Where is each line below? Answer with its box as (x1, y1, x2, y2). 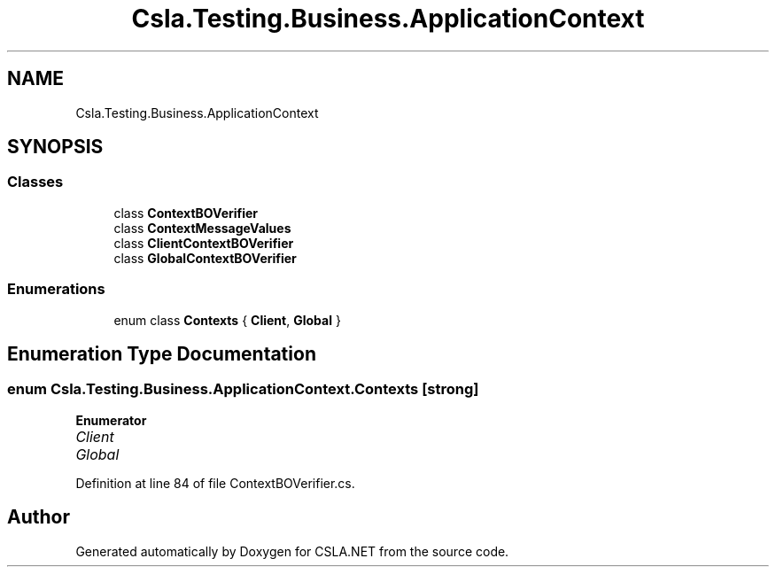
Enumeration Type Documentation (7, 342, 316, 365)
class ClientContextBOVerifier (113, 235, 294, 251)
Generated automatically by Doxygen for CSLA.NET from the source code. (75, 543, 509, 559)
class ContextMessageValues (113, 220, 291, 236)
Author (7, 506, 70, 529)
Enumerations (7, 280, 105, 299)
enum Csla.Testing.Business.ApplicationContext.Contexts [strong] (7, 380, 479, 399)
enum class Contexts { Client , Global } (113, 312, 341, 328)
